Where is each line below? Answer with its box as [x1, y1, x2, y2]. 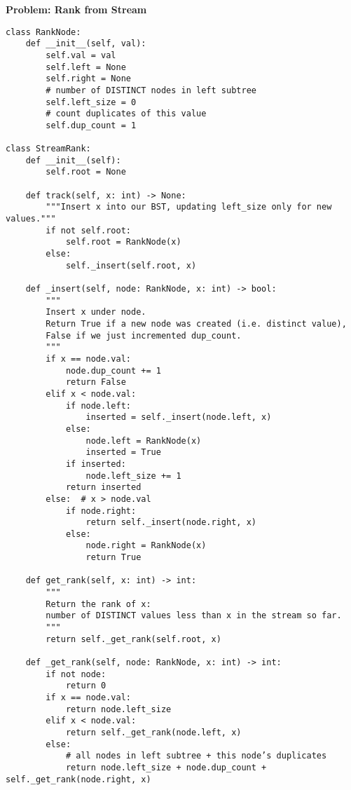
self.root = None [46, 167, 126, 177]
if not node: [46, 669, 106, 679]
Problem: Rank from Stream [6, 2, 147, 16]
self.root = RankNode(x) [65, 237, 181, 247]
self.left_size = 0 [46, 97, 137, 107]
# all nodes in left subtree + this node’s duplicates [65, 751, 327, 761]
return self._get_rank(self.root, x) [46, 634, 221, 644]
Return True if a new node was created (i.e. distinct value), [46, 319, 347, 329]
